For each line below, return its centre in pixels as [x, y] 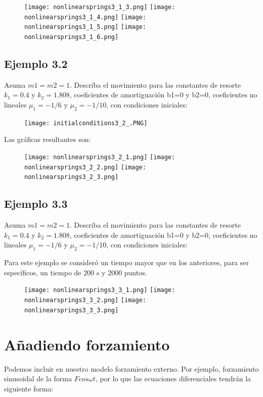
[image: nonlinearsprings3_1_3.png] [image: [100, 7]
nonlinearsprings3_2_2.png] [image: [85, 167]
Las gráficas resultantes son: [48, 139]
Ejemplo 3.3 [36, 204]
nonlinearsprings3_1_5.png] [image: [85, 27]
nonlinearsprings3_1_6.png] [72, 37]
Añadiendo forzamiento [87, 344]
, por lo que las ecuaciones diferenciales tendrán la [173, 378]
